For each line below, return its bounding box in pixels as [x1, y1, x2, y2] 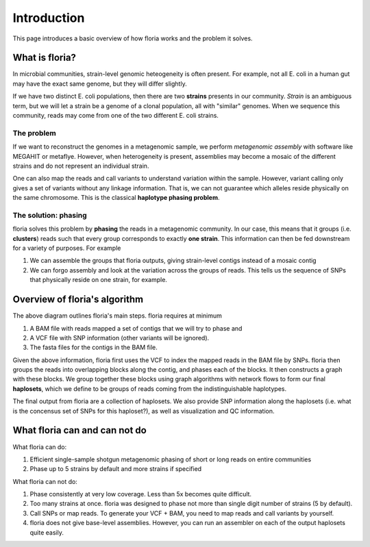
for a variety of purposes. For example [12, 244, 121, 253]
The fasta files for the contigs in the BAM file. [29, 343, 158, 352]
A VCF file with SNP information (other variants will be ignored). [29, 333, 210, 342]
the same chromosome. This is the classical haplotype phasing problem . [12, 194, 220, 202]
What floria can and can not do [12, 424, 147, 436]
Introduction [12, 10, 85, 25]
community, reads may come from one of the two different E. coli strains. [12, 112, 219, 120]
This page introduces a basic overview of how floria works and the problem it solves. [12, 34, 253, 42]
